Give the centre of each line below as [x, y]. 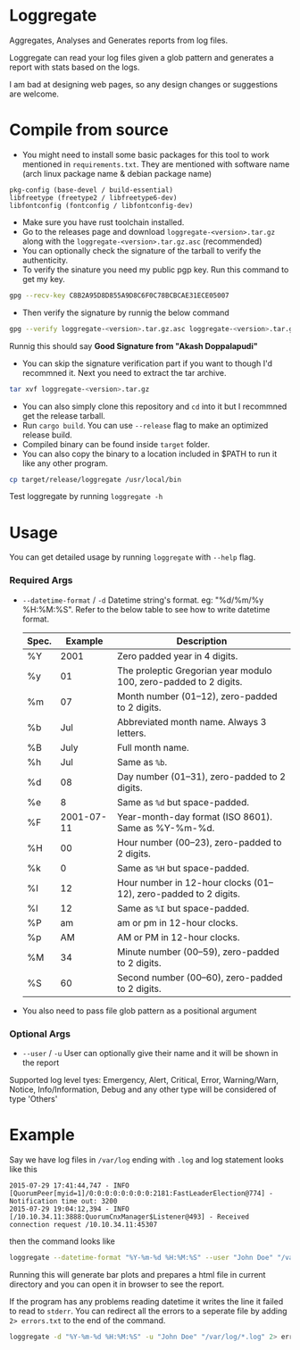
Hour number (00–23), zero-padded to [200, 842]
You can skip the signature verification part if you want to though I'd [147, 363]
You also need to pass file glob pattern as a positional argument [139, 1011]
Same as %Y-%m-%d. [166, 828]
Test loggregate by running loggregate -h [86, 496]
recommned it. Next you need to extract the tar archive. [124, 372]
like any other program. [65, 463]
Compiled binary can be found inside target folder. [116, 444]
